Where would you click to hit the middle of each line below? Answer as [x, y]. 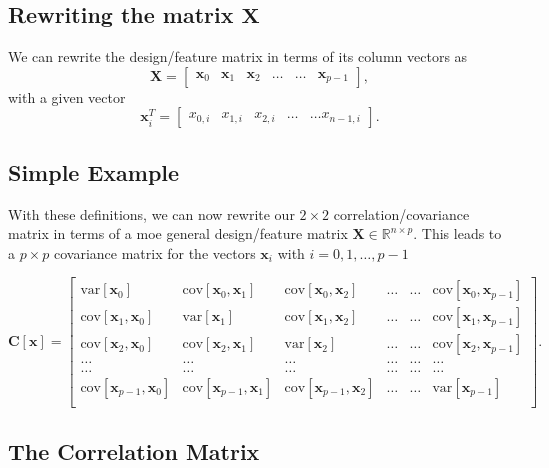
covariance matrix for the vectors [154, 252]
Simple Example [94, 171]
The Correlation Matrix [134, 450]
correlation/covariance [401, 213]
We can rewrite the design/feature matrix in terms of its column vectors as [238, 56]
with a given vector [67, 96]
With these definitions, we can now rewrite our [151, 213]
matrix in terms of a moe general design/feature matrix [178, 233]
